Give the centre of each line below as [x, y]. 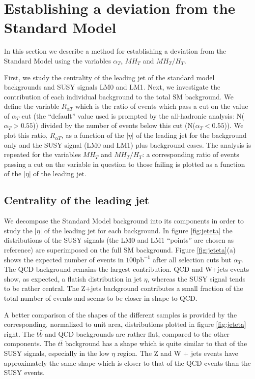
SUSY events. [24, 372]
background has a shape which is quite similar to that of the [156, 343]
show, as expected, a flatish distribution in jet [73, 278]
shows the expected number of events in [64, 259]
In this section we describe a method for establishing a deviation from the [115, 51]
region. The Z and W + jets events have [178, 353]
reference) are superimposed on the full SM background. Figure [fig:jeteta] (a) [120, 250]
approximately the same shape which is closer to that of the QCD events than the [127, 363]
